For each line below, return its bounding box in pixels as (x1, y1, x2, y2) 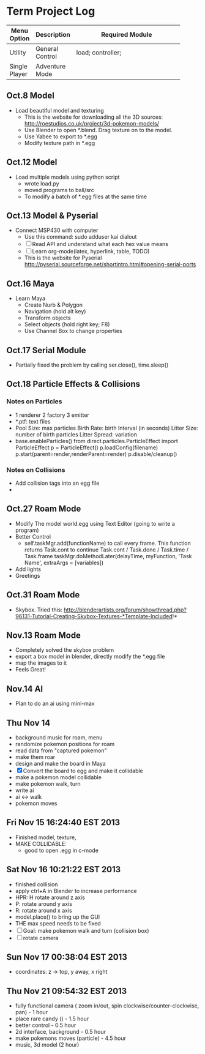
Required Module (100, 30, 152, 39)
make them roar (15, 753, 56, 761)
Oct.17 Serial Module (6, 345, 86, 356)
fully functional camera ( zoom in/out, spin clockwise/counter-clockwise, (15, 1002, 199, 1009)
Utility (9, 48, 26, 56)
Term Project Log (6, 4, 95, 18)
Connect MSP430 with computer (15, 226, 99, 234)
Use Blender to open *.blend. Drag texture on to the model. (24, 126, 173, 133)
